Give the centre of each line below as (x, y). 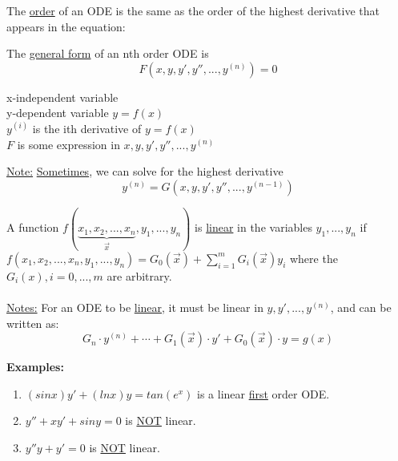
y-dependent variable (58, 113)
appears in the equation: (66, 26)
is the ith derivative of (87, 128)
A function (33, 227)
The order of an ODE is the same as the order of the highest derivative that (193, 10)
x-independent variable (62, 97)
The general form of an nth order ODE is (108, 53)
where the (314, 258)
